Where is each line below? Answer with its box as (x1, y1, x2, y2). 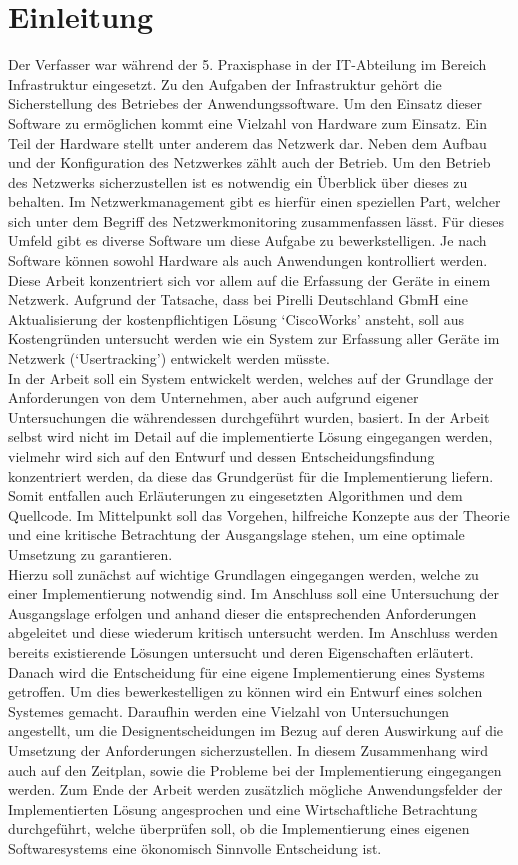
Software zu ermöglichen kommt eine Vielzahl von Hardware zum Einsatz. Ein (8, 112, 487, 133)
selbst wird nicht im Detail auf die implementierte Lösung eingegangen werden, (8, 426, 493, 447)
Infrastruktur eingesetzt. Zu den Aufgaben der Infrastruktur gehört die (8, 73, 442, 94)
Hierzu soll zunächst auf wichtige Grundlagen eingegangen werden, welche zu (8, 563, 479, 584)
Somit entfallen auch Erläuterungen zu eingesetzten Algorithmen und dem (8, 485, 463, 506)
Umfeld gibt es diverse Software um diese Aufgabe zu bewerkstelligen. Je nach (8, 230, 487, 251)
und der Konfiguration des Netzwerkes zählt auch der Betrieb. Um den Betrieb (8, 152, 491, 173)
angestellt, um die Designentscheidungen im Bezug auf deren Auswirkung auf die (8, 720, 504, 741)
